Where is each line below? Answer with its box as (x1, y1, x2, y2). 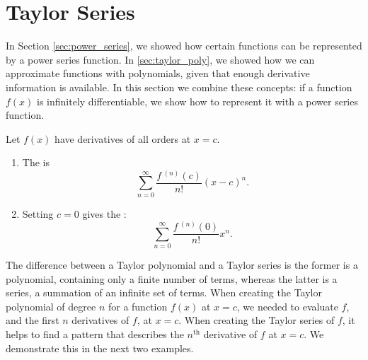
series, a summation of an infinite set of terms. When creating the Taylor (6, 285, 322, 300)
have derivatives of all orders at (54, 131, 191, 146)
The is (22, 155, 50, 170)
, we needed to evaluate (236, 298, 338, 313)
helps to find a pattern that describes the (6, 327, 184, 342)
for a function (108, 298, 168, 313)
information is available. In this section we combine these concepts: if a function (6, 79, 352, 94)
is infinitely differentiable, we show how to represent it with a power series (37, 93, 358, 108)
